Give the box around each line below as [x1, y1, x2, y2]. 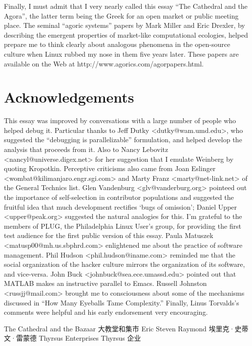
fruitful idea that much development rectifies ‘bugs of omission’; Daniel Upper [4, 201, 237, 212]
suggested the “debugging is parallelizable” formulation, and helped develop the [4, 134, 242, 145]
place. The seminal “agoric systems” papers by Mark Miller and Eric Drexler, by [4, 20, 245, 30]
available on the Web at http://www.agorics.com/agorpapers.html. [4, 58, 204, 68]
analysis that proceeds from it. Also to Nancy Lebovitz [4, 144, 168, 154]
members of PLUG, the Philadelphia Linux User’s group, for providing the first [4, 220, 242, 231]
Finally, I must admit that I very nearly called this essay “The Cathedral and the [4, 1, 248, 11]
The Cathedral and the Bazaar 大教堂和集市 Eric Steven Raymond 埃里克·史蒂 [4, 323, 249, 333]
